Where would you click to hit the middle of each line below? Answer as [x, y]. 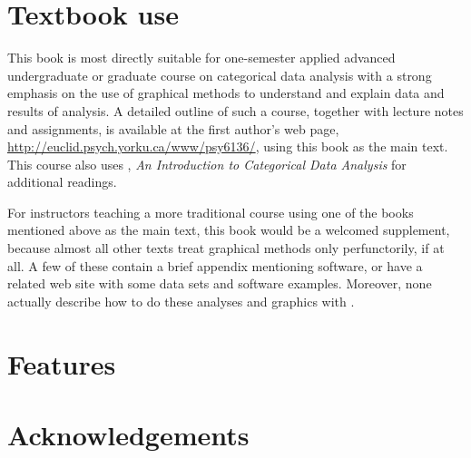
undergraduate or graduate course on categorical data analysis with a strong [220, 75]
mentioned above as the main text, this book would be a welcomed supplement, [229, 230]
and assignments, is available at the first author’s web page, [173, 128]
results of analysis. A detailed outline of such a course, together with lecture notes [235, 110]
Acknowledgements [128, 434]
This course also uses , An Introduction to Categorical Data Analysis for [207, 164]
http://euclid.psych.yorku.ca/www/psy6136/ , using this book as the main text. [228, 146]
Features [62, 363]
